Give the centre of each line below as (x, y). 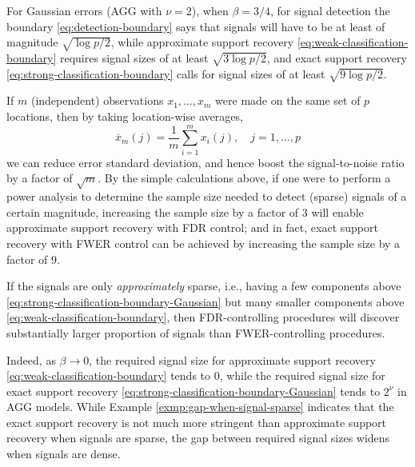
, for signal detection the (330, 10)
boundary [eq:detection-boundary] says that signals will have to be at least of (196, 26)
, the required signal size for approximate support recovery (232, 359)
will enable (337, 212)
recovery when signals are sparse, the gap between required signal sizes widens (198, 438)
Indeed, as (31, 359)
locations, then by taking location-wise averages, (125, 116)
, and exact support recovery (337, 57)
